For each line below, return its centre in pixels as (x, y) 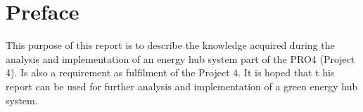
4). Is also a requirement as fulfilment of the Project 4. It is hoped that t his (170, 72)
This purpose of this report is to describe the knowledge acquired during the (170, 45)
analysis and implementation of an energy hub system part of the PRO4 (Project (180, 58)
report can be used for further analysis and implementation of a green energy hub (182, 86)
